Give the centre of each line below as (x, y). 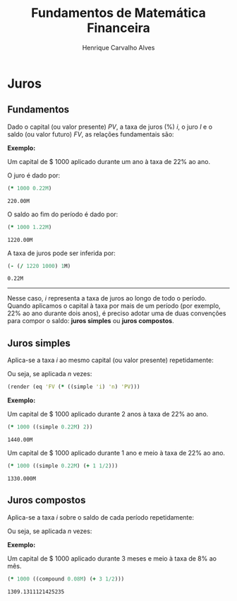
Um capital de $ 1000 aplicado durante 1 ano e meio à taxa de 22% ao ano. (116, 453)
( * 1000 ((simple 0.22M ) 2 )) (50, 427)
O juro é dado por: (34, 175)
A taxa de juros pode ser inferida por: (62, 253)
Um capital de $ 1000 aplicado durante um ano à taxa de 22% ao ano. (109, 161)
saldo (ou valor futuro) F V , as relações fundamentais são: (91, 134)
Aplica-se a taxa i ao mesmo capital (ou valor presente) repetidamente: (110, 360)
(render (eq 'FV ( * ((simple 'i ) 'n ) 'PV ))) (74, 387)
